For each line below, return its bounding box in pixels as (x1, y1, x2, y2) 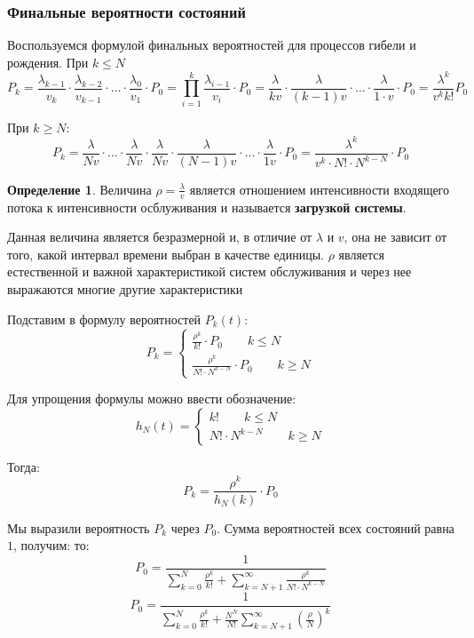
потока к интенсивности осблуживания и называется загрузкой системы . (7, 197, 407, 216)
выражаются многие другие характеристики (7, 280, 243, 299)
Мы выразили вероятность (7, 518, 150, 537)
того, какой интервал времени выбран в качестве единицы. (7, 244, 324, 263)
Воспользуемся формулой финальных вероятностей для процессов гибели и (7, 36, 416, 54)
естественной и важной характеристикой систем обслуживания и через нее (7, 262, 412, 281)
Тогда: (7, 457, 40, 475)
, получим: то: (13, 536, 90, 554)
